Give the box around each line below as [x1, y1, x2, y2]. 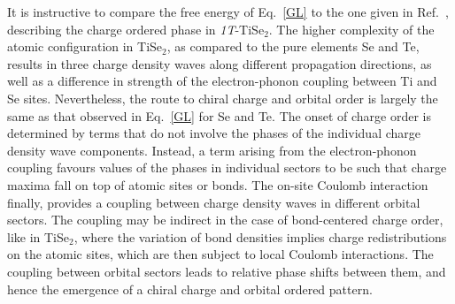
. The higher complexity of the [268, 19, 435, 38]
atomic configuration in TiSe [7, 37, 163, 56]
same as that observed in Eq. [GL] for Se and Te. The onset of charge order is [7, 106, 432, 125]
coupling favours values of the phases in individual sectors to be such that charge [7, 158, 447, 177]
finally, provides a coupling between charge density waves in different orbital [7, 193, 420, 211]
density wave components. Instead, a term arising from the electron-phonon [7, 141, 417, 159]
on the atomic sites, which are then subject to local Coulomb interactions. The [7, 245, 434, 263]
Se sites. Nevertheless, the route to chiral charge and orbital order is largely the [7, 88, 438, 107]
